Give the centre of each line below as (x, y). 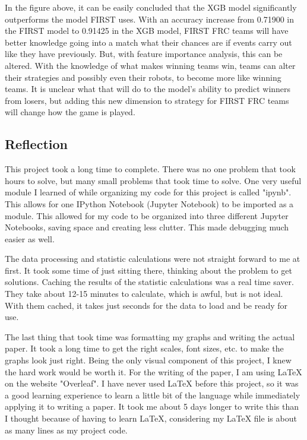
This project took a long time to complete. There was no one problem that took (150, 169)
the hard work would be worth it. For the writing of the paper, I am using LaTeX (153, 371)
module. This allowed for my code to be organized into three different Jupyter (147, 215)
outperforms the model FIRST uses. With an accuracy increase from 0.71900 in (149, 19)
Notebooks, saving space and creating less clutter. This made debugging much (147, 227)
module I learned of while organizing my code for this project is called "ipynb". (148, 192)
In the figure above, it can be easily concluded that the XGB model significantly (151, 7)
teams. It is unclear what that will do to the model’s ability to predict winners (148, 89)
